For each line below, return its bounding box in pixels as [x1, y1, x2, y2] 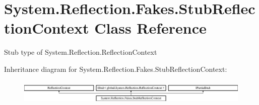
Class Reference [94, 18, 207, 38]
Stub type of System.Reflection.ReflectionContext [4, 47, 157, 57]
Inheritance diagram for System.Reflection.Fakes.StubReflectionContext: [4, 63, 227, 74]
